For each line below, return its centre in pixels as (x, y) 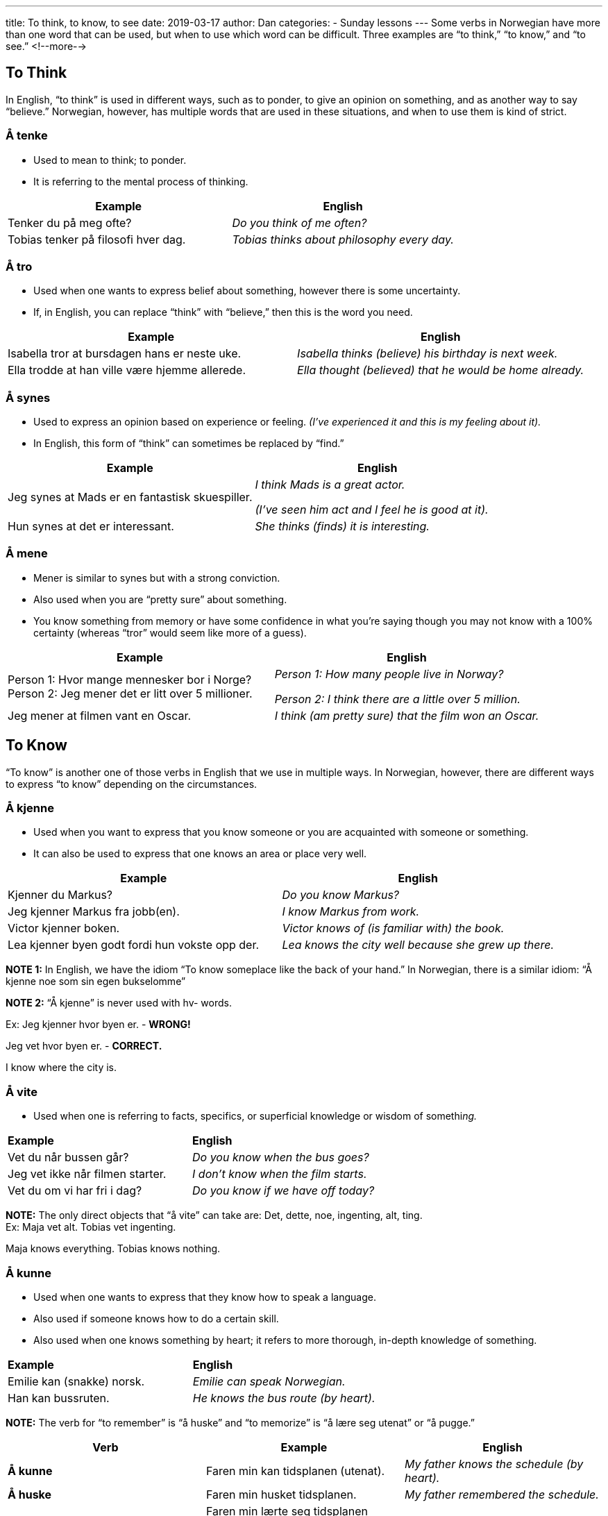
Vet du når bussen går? (68, 1157)
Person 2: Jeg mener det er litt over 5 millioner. (130, 693)
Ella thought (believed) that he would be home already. (441, 370)
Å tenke (27, 136)
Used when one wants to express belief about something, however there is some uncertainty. (247, 291)
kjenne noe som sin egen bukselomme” (96, 982)
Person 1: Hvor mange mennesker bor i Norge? (130, 679)
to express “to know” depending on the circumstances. (132, 784)
